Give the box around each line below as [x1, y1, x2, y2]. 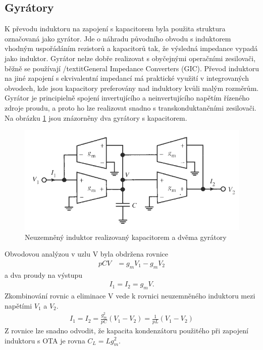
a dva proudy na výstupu [5, 269, 83, 280]
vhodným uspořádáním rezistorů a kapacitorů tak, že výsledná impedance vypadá [5, 43, 258, 54]
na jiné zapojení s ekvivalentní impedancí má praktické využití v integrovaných [5, 73, 249, 83]
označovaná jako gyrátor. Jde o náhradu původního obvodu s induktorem [5, 33, 231, 43]
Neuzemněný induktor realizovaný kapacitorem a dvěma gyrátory [25, 231, 227, 242]
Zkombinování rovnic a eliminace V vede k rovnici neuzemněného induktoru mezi [5, 290, 255, 301]
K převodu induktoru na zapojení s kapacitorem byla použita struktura [5, 23, 226, 34]
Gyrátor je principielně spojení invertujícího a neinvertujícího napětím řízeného [5, 92, 250, 103]
